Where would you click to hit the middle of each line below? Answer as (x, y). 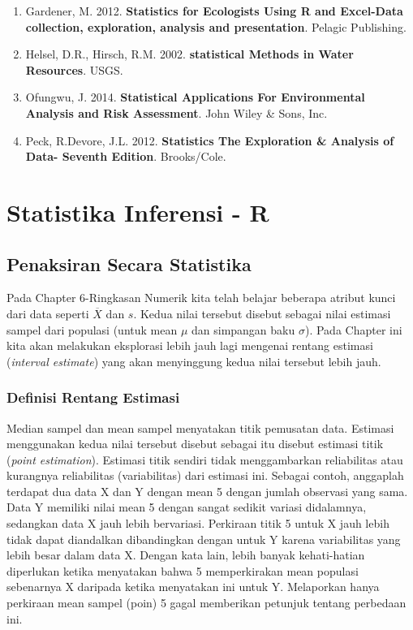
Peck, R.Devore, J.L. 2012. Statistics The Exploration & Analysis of (210, 140)
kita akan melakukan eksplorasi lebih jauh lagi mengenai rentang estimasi (190, 345)
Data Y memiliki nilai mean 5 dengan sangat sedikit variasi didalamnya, (187, 507)
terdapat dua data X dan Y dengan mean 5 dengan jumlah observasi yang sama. (207, 491)
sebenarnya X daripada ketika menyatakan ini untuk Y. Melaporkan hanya (193, 587)
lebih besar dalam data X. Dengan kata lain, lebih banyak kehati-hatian (186, 555)
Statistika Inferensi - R (138, 211)
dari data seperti (48, 313)
